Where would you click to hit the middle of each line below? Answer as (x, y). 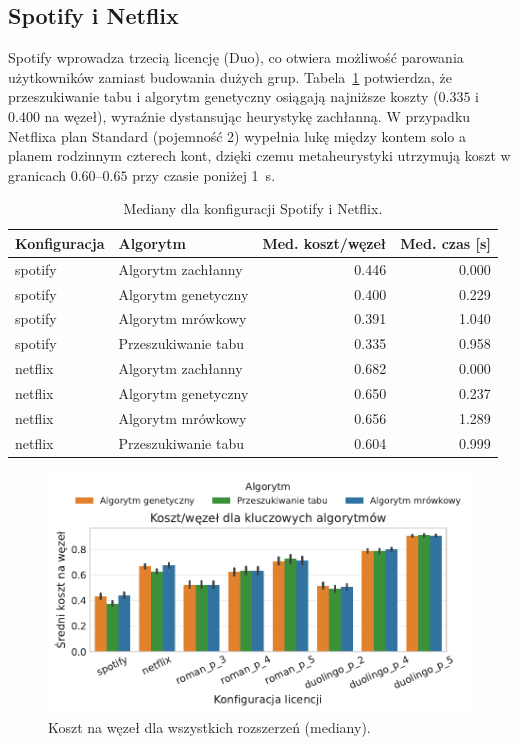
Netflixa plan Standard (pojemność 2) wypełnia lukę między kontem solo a (237, 135)
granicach (37, 174)
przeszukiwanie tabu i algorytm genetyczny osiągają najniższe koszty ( (223, 96)
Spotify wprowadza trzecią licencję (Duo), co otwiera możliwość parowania (236, 57)
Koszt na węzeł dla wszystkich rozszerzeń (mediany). (209, 726)
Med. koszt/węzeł (324, 242)
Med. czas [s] (445, 242)
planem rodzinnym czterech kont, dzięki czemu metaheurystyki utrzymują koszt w (259, 155)
